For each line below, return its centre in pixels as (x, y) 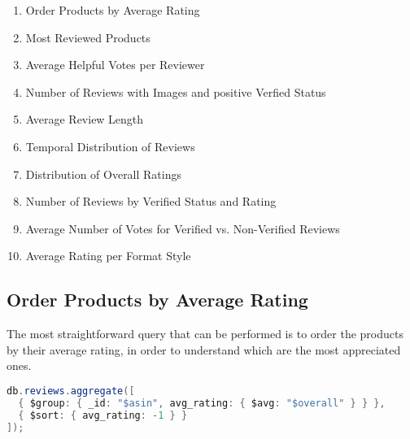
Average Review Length (85, 119)
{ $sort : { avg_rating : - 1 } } (103, 415)
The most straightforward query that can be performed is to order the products (205, 334)
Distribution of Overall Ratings (104, 174)
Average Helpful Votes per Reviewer (115, 65)
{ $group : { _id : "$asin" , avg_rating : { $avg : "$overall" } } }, (202, 403)
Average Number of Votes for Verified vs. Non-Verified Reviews (183, 228)
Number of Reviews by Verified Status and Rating (151, 201)
